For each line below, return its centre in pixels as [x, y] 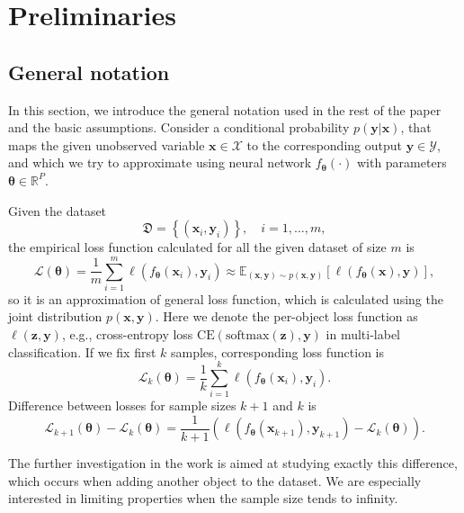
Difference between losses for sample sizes [122, 405]
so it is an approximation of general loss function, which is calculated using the [226, 298]
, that [416, 127]
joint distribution [55, 316]
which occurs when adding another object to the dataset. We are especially [215, 480]
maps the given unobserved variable [107, 144]
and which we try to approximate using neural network [160, 162]
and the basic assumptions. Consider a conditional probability [179, 127]
